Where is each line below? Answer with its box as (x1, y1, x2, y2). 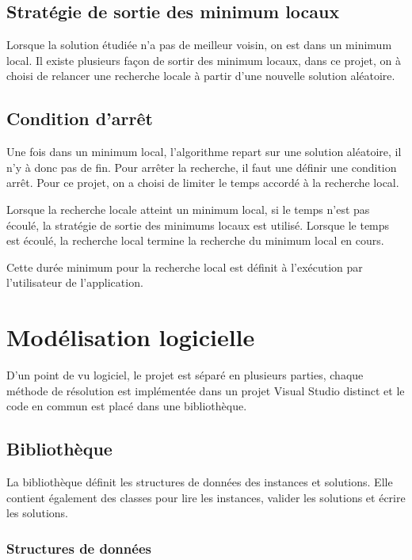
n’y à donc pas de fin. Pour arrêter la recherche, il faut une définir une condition (6, 158, 397, 175)
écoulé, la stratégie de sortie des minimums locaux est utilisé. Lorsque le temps (6, 216, 390, 233)
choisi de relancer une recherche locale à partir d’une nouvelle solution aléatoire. (6, 67, 395, 84)
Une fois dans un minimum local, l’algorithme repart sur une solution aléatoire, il (6, 143, 402, 160)
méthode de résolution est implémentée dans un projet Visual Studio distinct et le (6, 382, 405, 398)
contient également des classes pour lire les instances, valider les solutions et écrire (6, 489, 406, 505)
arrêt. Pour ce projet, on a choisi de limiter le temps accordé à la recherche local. (6, 174, 399, 191)
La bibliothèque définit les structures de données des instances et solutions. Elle (6, 474, 393, 490)
